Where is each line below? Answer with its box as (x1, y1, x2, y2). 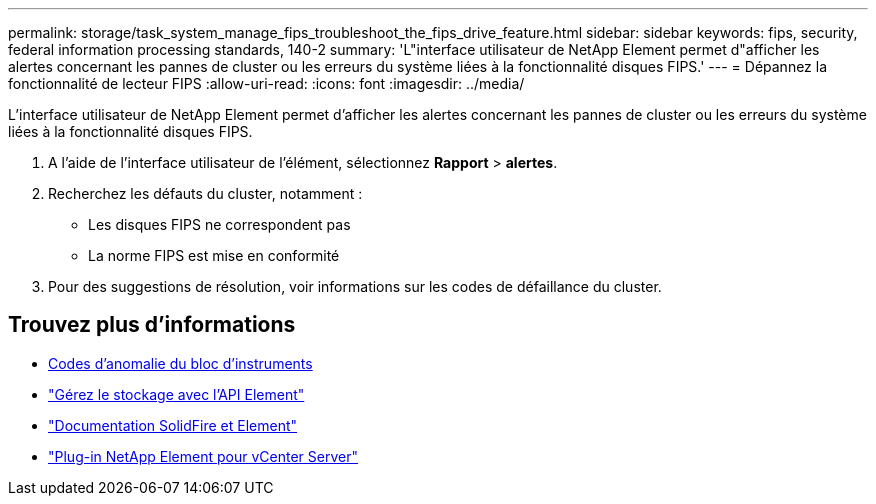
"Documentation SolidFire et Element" (48, 416, 298, 434)
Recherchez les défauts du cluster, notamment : (48, 185, 363, 202)
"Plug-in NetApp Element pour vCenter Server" (48, 447, 358, 465)
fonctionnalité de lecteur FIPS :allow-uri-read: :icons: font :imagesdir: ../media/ (8, 75, 525, 92)
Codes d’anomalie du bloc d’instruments (48, 354, 313, 372)
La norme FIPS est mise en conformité (88, 247, 340, 264)
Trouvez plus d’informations (8, 312, 296, 338)
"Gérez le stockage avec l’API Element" (48, 385, 305, 403)
